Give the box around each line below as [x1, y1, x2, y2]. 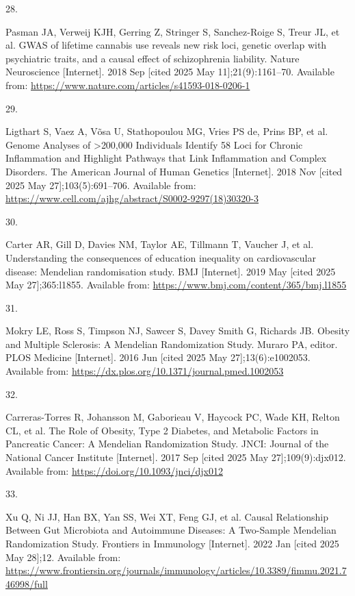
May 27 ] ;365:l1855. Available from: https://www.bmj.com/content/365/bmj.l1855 [5, 277, 347, 292]
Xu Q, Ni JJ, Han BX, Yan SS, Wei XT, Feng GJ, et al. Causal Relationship [5, 509, 328, 523]
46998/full [5, 576, 48, 591]
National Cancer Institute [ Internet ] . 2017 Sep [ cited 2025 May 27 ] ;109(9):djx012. [5, 450, 346, 464]
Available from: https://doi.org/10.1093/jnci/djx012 [5, 463, 223, 477]
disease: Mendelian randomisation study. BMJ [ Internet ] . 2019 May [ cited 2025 [5, 264, 336, 278]
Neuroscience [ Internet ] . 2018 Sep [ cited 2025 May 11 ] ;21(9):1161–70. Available [5, 64, 334, 79]
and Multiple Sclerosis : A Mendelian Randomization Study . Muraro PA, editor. [5, 336, 338, 351]
